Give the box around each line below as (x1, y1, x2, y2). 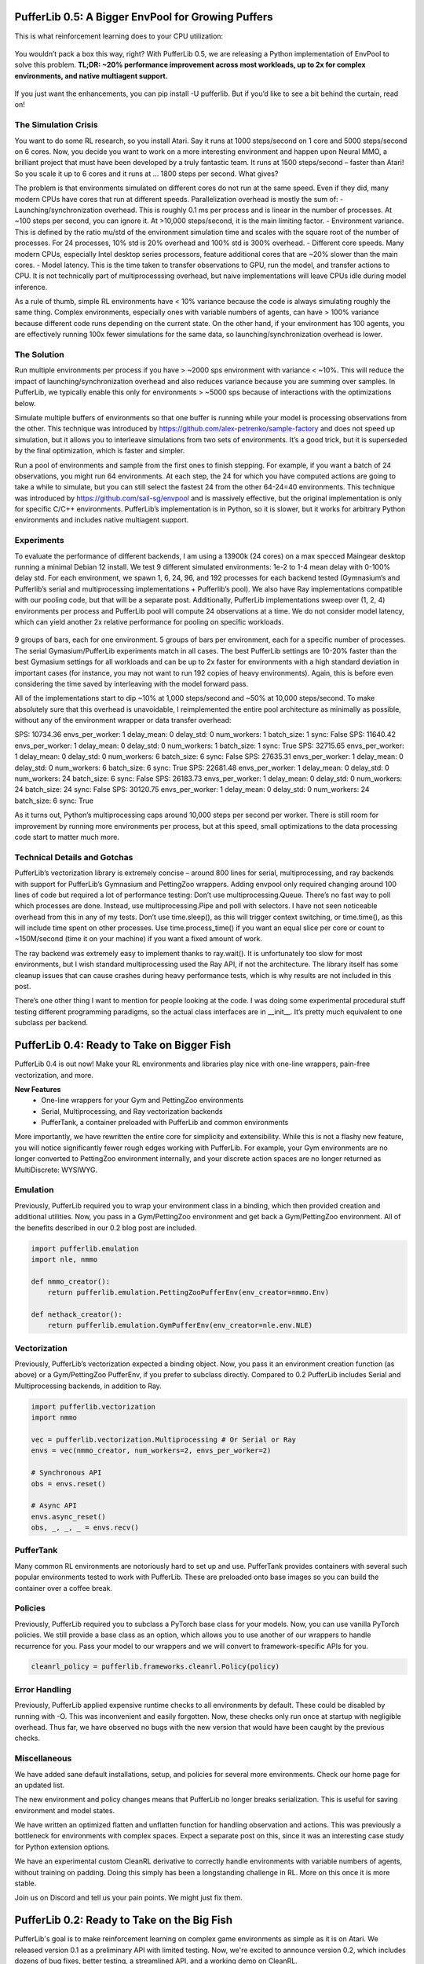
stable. (14, 1878, 37, 1889)
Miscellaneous (14, 1753, 72, 1764)
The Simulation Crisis (14, 119, 98, 130)
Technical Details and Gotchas (14, 852, 133, 863)
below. (14, 398, 36, 408)
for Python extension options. (14, 1842, 110, 1852)
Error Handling (14, 1684, 72, 1695)
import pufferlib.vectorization (31, 1402, 156, 1411)
